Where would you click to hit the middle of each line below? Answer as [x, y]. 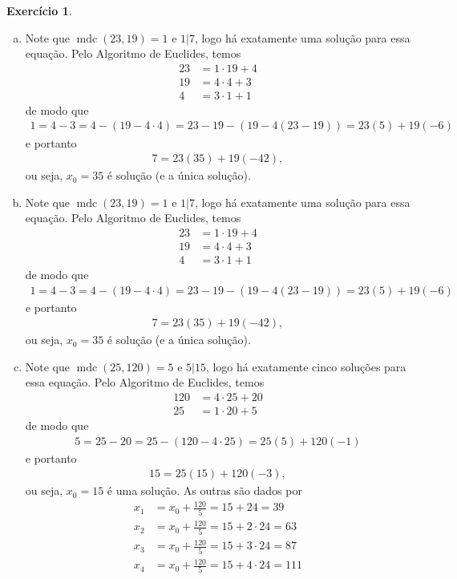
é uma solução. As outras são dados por [204, 490]
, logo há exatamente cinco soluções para [306, 366]
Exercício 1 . [39, 10]
